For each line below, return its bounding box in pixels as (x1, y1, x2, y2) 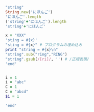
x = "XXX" (5, 33, 27, 38)
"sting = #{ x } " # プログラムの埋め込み (5, 42, 83, 48)
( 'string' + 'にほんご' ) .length (5, 19, 66, 24)
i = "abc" (5, 79, 27, 85)
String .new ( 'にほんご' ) (5, 9, 53, 15)
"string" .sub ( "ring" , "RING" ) (5, 51, 67, 57)
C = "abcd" (5, 89, 29, 94)
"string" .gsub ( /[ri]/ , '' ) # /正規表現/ (5, 57, 89, 62)
